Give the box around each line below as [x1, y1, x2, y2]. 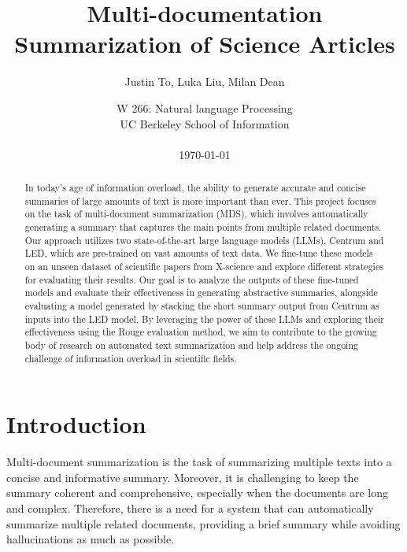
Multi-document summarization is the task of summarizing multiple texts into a [6, 454, 392, 470]
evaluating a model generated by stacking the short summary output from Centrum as [24, 298, 379, 312]
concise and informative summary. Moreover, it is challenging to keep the [6, 469, 359, 485]
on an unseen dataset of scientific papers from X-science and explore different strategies [24, 260, 383, 273]
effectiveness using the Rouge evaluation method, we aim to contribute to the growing [24, 325, 377, 339]
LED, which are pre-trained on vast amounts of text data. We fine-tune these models [24, 246, 373, 260]
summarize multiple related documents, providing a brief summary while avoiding [6, 515, 401, 532]
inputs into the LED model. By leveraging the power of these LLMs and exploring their [24, 312, 384, 325]
